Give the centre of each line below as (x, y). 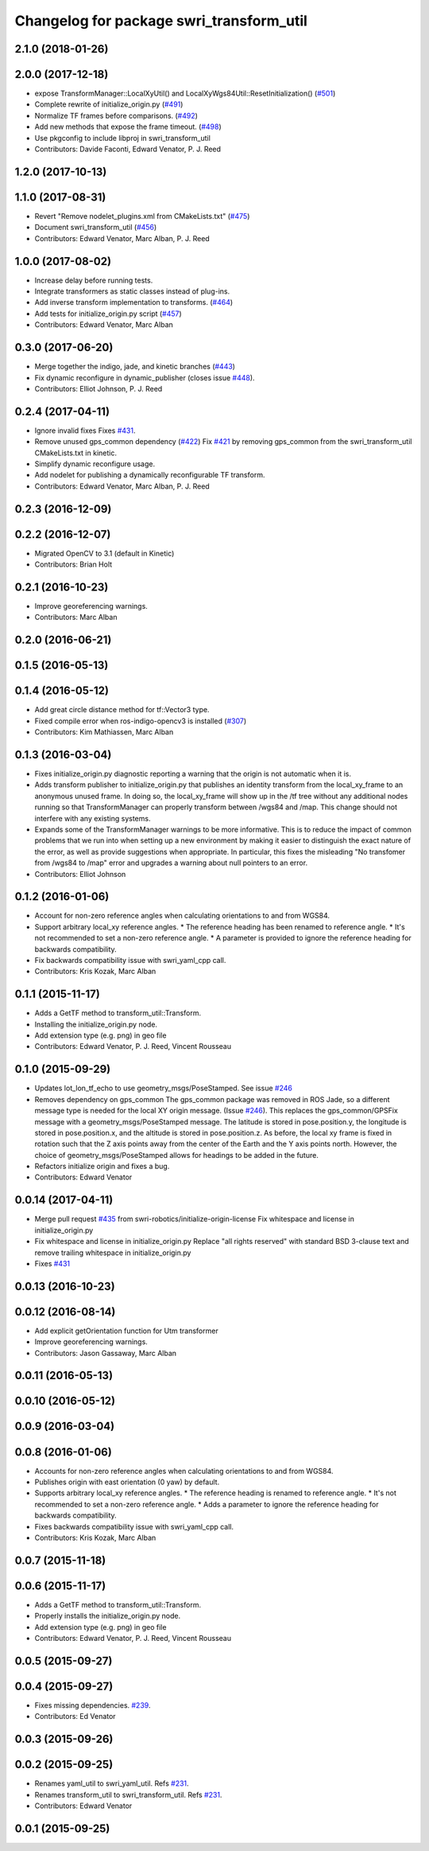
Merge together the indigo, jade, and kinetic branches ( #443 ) (135, 367)
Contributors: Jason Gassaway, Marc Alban (106, 1353)
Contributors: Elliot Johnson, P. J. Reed (99, 388)
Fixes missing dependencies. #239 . (93, 1705)
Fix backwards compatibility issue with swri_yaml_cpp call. (130, 960)
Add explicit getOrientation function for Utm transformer (126, 1331)
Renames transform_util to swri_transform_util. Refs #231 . (128, 1794)
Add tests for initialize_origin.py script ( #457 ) (108, 314)
